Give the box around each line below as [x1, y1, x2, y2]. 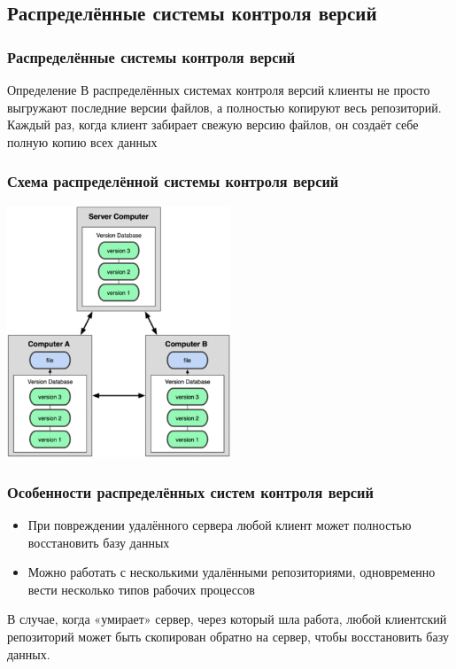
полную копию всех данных [7, 132, 158, 151]
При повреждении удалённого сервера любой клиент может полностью [27, 515, 412, 533]
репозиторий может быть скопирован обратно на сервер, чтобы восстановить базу [7, 626, 449, 645]
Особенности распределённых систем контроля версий [7, 480, 374, 502]
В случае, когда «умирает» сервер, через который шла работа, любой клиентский [7, 610, 447, 628]
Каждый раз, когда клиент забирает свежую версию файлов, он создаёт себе [7, 115, 419, 134]
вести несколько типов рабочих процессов [27, 580, 255, 598]
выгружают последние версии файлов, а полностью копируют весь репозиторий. [7, 97, 442, 116]
